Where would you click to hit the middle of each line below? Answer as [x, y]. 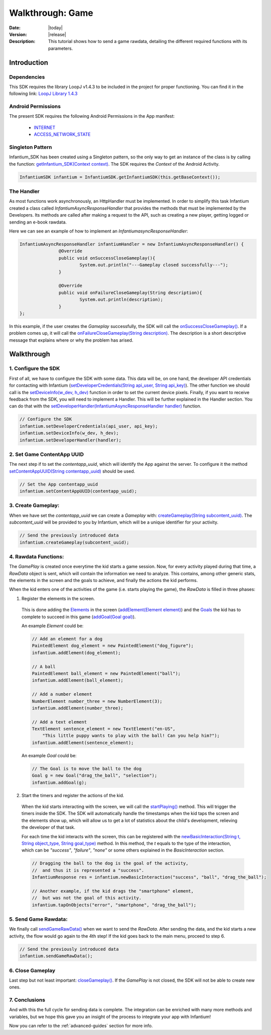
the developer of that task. [48, 827]
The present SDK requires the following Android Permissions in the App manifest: [92, 116]
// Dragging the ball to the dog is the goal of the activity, [110, 863]
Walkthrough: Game [51, 13]
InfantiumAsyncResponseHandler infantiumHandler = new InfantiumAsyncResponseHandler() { [132, 244]
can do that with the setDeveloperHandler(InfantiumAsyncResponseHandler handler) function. [105, 406]
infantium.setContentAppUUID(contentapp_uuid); [78, 491]
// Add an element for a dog [67, 639]
